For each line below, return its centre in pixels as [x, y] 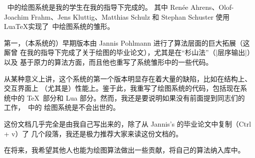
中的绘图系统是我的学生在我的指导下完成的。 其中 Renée [98, 7]
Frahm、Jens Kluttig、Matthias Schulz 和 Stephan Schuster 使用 [130, 16]
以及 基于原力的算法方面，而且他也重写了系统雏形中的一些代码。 [108, 62]
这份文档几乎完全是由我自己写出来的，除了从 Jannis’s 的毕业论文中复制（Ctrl [127, 123]
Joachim [16, 16]
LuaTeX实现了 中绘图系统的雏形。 [59, 26]
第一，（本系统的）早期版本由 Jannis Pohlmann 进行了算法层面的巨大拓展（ [124, 42]
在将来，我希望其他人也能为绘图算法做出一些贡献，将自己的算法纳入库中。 [124, 150]
